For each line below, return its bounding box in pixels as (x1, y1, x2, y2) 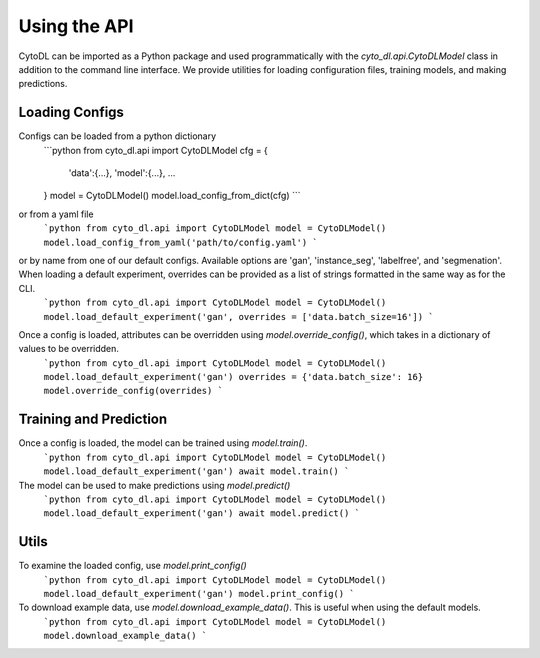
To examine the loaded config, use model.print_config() (18, 560, 247, 572)
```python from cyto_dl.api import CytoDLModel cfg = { (43, 144, 269, 156)
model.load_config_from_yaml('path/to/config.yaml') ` (43, 236, 319, 248)
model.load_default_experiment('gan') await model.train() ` (43, 466, 350, 477)
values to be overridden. (18, 343, 120, 355)
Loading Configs (18, 104, 125, 121)
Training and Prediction (18, 411, 168, 428)
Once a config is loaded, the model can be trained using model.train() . (18, 437, 308, 449)
